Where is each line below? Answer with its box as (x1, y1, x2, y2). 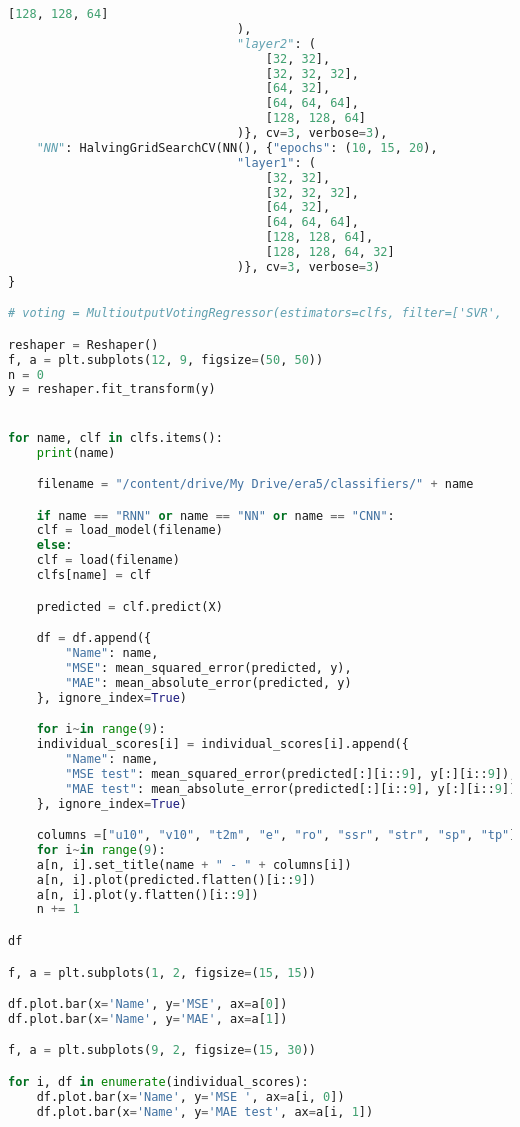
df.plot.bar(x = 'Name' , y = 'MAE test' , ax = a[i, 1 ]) (36, 1104, 374, 1119)
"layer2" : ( (237, 36, 316, 51)
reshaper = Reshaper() (8, 337, 159, 352)
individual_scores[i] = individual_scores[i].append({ (36, 737, 409, 752)
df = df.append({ (36, 631, 152, 646)
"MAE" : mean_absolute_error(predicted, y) (65, 675, 352, 690)
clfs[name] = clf (36, 568, 152, 583)
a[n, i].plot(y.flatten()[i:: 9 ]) (36, 887, 259, 902)
